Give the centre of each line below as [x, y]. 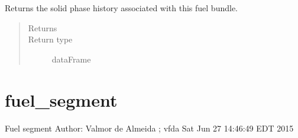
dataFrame [71, 59]
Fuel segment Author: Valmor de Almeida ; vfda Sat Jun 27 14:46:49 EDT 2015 [149, 128]
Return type [50, 39]
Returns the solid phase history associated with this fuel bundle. [122, 8]
